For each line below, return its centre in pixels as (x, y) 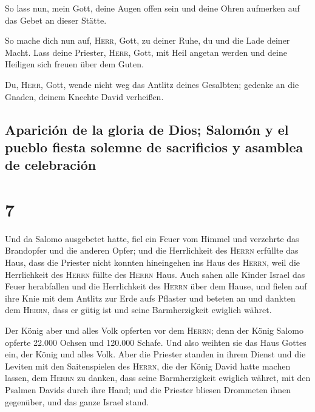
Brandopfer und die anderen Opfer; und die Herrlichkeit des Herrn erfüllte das (152, 250)
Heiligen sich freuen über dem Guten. (74, 64)
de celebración (51, 165)
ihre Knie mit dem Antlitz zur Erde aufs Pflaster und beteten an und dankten (150, 298)
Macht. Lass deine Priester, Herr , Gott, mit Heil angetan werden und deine (146, 52)
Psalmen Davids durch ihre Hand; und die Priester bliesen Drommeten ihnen (148, 389)
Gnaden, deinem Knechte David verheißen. (84, 96)
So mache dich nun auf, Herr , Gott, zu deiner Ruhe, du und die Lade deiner (147, 40)
